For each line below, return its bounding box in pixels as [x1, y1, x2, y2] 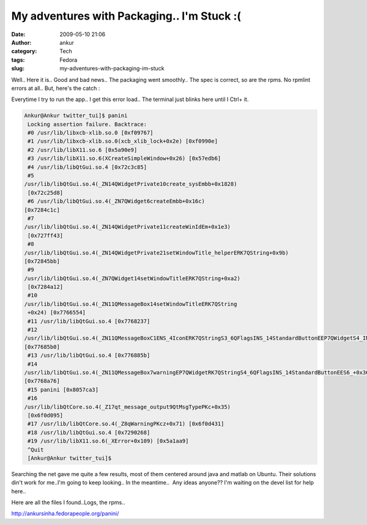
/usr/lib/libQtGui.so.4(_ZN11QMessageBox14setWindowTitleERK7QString [24, 300, 237, 307]
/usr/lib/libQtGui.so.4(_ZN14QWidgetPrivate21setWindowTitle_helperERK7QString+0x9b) [24, 249, 289, 256]
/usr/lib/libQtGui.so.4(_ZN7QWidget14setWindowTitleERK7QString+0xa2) [24, 275, 241, 281]
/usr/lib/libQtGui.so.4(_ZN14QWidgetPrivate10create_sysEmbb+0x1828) [24, 181, 237, 188]
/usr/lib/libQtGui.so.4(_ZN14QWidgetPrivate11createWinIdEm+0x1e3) [24, 223, 231, 231]
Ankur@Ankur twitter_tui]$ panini [24, 112, 128, 119]
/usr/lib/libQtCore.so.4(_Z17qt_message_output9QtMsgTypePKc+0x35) [24, 403, 231, 410]
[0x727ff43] [28, 232, 64, 239]
